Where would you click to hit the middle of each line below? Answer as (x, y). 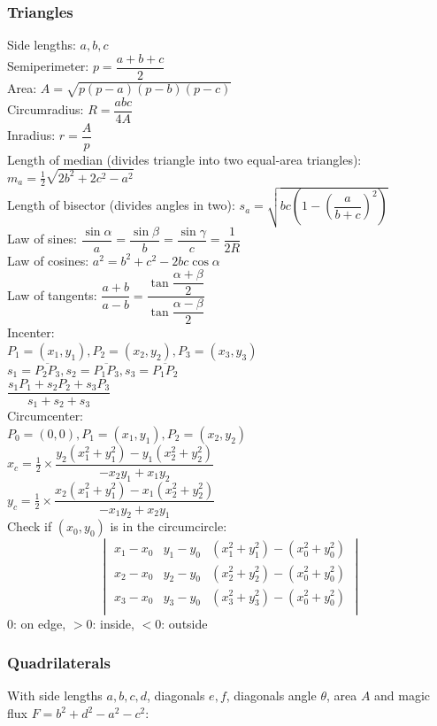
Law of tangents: (52, 294)
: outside (184, 623)
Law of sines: (42, 239)
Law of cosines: (48, 260)
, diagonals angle (271, 695)
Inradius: (31, 135)
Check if (30, 526)
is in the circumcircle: (169, 526)
